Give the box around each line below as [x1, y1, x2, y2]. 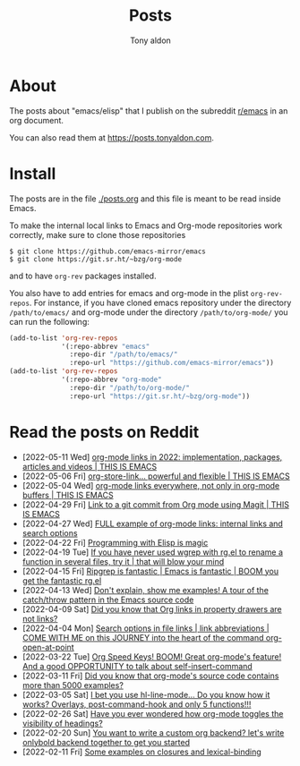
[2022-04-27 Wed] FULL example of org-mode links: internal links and [21, 518, 284, 529]
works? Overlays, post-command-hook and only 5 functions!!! [21, 699, 252, 710]
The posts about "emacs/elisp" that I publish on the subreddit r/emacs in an [9, 105, 288, 116]
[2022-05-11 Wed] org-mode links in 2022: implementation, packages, [21, 451, 283, 462]
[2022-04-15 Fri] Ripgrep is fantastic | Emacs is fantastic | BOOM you [21, 566, 279, 576]
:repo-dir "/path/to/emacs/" [69, 350, 178, 359]
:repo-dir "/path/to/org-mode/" [69, 383, 191, 392]
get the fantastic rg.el [21, 574, 102, 586]
